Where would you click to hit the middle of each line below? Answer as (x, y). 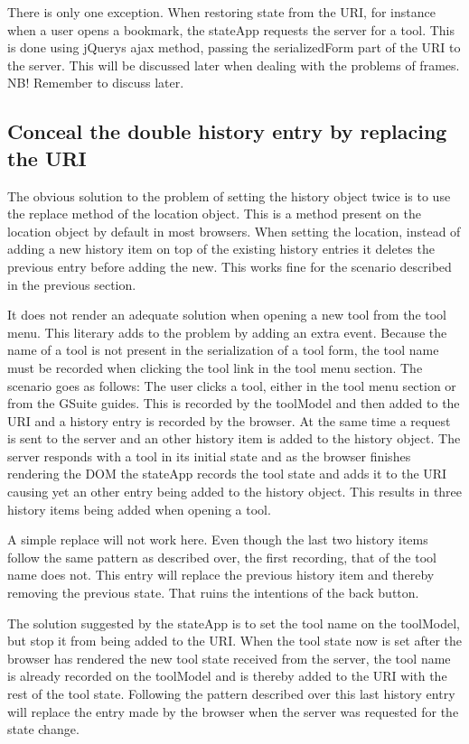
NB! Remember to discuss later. (96, 83)
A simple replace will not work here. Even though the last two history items (218, 539)
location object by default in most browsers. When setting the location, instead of (234, 231)
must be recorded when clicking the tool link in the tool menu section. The (215, 367)
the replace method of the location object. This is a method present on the (215, 214)
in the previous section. (72, 284)
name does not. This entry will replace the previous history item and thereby (221, 575)
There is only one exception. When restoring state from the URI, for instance (221, 12)
